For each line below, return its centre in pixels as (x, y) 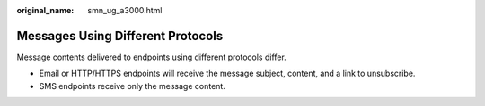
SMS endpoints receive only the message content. (132, 86)
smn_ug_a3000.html (125, 10)
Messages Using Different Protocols (120, 36)
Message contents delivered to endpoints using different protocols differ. (151, 57)
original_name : (45, 10)
